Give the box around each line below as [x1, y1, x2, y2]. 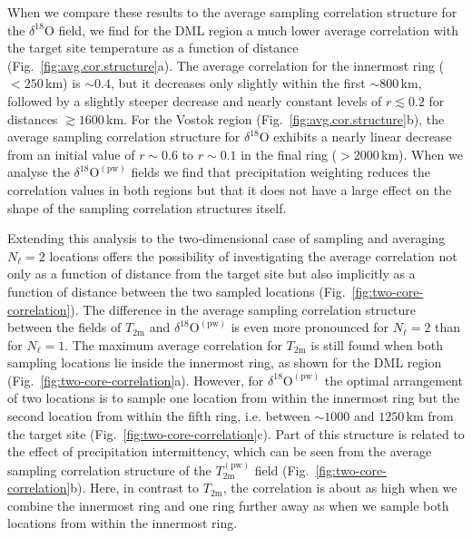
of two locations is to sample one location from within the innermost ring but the [7, 388, 460, 407]
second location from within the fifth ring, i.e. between [7, 406, 310, 426]
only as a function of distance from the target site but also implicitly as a [7, 264, 416, 283]
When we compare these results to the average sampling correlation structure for [7, 3, 457, 21]
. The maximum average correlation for [64, 335, 282, 354]
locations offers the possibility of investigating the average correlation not [49, 246, 457, 265]
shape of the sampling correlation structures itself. [7, 198, 287, 217]
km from [406, 406, 454, 426]
